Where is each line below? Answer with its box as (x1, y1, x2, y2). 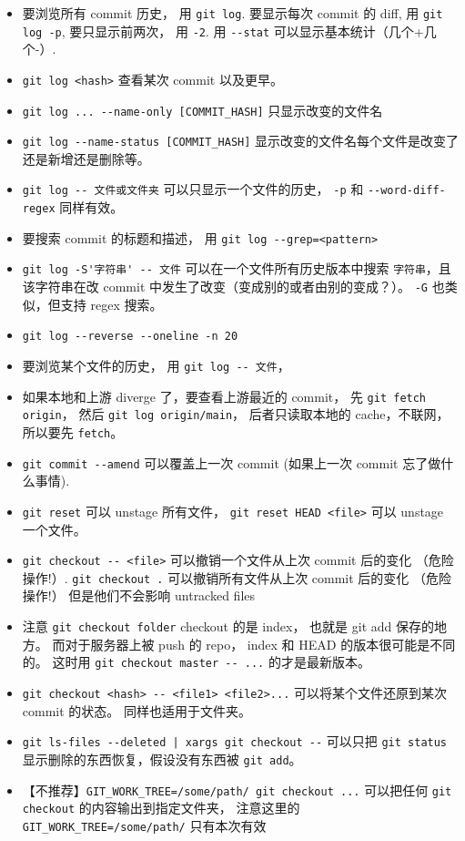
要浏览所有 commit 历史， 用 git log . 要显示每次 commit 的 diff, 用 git (22, 4, 443, 22)
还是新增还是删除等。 (22, 149, 150, 168)
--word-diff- (367, 184, 446, 198)
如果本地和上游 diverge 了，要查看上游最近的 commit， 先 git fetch (22, 386, 427, 405)
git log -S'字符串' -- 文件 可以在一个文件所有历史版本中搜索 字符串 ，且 (22, 259, 451, 278)
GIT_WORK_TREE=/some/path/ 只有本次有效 (22, 815, 267, 835)
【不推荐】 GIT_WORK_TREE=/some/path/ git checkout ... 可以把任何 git (22, 780, 452, 799)
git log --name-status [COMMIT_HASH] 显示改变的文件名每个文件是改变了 (22, 131, 460, 150)
